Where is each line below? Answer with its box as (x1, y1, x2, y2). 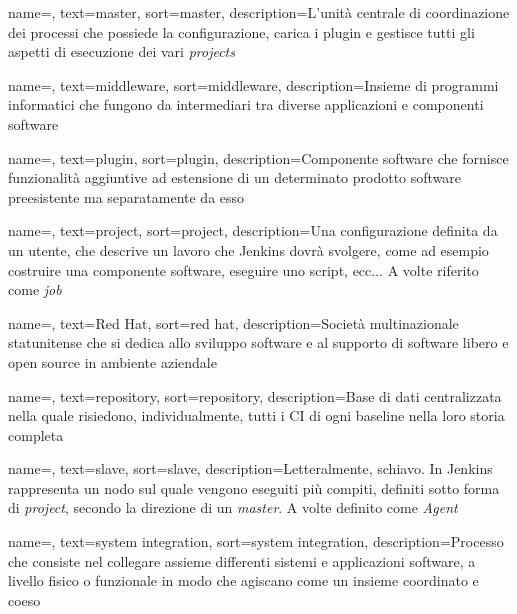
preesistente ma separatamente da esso (8, 186, 245, 207)
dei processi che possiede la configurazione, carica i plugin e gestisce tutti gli (8, 21, 475, 42)
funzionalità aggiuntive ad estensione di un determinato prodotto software (8, 167, 462, 188)
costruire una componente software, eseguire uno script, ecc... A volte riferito (8, 259, 479, 280)
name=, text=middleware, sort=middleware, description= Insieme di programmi (8, 74, 499, 95)
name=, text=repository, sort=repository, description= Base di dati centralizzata (8, 385, 502, 406)
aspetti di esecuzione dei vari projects (8, 41, 235, 62)
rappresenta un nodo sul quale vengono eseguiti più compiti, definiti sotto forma (8, 477, 500, 498)
